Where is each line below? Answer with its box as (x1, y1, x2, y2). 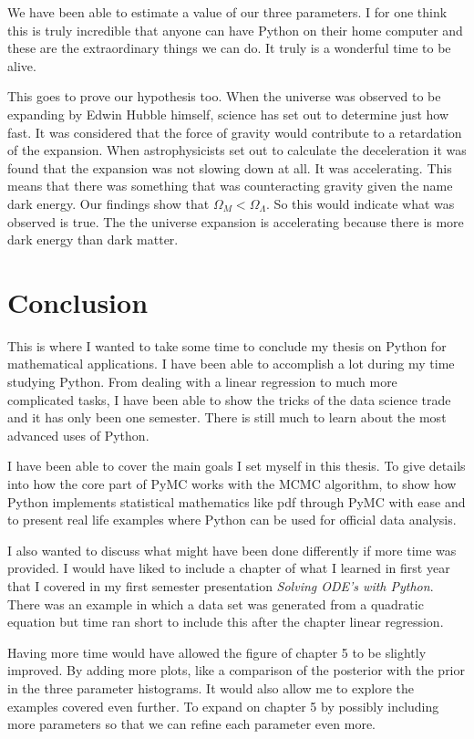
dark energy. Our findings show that (7, 193, 210, 213)
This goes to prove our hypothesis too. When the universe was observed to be (7, 87, 441, 106)
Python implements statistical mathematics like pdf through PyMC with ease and (7, 492, 466, 511)
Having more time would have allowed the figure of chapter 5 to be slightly (7, 642, 427, 661)
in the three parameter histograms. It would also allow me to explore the (7, 678, 415, 697)
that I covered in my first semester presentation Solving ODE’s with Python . (7, 576, 434, 595)
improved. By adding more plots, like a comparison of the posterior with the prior (7, 661, 465, 680)
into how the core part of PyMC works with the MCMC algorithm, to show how (7, 474, 457, 493)
